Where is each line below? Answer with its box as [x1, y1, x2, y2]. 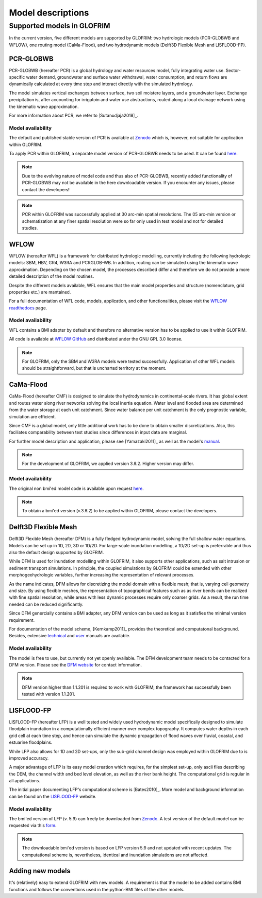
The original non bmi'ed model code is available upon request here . [9, 485, 144, 491]
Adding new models [9, 867, 71, 875]
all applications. [9, 778, 41, 784]
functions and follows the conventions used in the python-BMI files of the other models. [9, 886, 185, 892]
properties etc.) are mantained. [9, 289, 71, 295]
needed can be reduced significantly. [9, 601, 83, 607]
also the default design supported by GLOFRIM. [9, 550, 104, 556]
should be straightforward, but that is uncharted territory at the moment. [22, 365, 166, 371]
